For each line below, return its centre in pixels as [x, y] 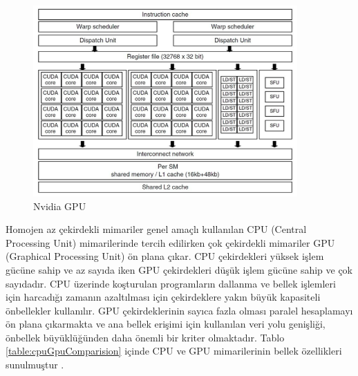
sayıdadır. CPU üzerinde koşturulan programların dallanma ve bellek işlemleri [171, 283]
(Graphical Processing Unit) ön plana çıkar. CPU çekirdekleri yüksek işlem [165, 256]
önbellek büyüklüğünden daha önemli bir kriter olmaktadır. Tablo [145, 337]
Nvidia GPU [60, 206]
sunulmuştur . [35, 365]
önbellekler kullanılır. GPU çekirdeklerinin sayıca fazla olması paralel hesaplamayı [179, 310]
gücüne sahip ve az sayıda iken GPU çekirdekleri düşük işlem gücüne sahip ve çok [179, 269]
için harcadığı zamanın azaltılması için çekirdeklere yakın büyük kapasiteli [163, 297]
